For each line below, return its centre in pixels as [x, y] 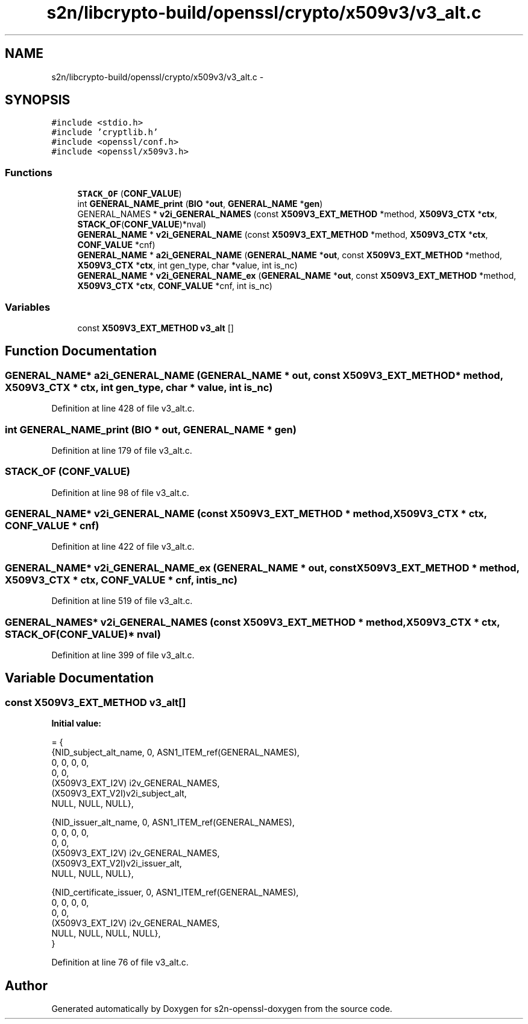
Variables [28, 307]
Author [26, 985]
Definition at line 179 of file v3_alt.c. [122, 450]
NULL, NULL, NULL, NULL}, [106, 933]
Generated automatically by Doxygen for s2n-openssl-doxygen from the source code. [222, 1008]
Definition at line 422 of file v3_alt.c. [123, 547]
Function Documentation [81, 351]
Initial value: [76, 723]
